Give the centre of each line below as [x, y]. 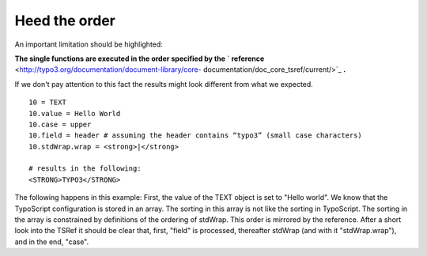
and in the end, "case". [52, 242]
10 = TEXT [47, 102]
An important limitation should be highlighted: [89, 44]
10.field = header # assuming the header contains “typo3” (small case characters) [196, 136]
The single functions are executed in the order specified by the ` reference [140, 58]
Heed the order [65, 21]
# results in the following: [85, 169]
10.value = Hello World [75, 113]
